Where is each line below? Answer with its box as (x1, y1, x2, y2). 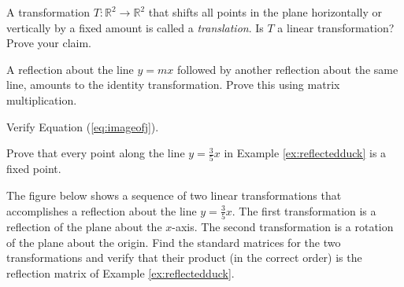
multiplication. (6, 91, 77, 108)
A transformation (6, 4, 90, 20)
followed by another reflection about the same (177, 61, 398, 77)
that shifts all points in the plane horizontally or (148, 4, 383, 20)
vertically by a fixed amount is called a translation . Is (6, 19, 264, 35)
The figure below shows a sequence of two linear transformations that (6, 187, 342, 204)
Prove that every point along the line (6, 145, 185, 161)
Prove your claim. (6, 35, 91, 51)
